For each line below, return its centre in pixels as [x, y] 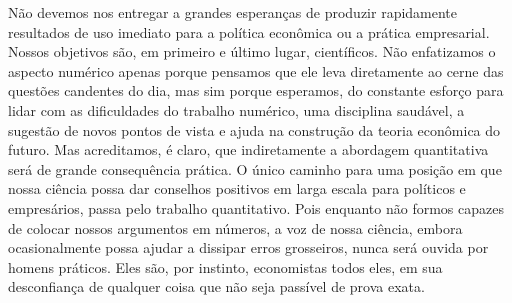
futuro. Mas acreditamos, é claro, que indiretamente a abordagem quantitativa [248, 149]
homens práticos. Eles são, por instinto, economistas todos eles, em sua [225, 266]
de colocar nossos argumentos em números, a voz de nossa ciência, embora [235, 227]
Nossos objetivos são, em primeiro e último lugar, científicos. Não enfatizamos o [252, 51]
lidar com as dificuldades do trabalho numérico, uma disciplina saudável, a [236, 109]
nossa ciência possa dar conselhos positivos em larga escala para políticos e [237, 188]
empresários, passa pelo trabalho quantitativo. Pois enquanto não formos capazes [256, 207]
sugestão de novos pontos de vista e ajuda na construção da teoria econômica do [254, 129]
